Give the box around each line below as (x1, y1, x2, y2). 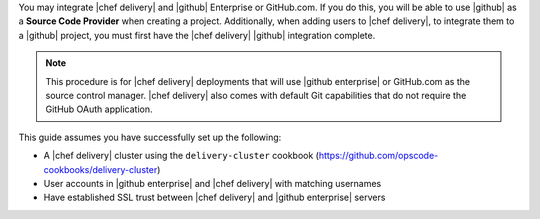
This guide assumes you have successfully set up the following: (18, 131, 282, 143)
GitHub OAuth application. (45, 103, 154, 115)
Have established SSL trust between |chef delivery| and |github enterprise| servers (43, 191, 386, 204)
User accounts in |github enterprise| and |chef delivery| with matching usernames (43, 177, 382, 189)
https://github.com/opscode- (318, 150, 439, 162)
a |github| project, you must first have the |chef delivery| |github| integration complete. (18, 29, 376, 41)
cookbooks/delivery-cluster (43, 163, 158, 175)
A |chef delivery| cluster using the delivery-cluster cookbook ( (43, 150, 320, 162)
